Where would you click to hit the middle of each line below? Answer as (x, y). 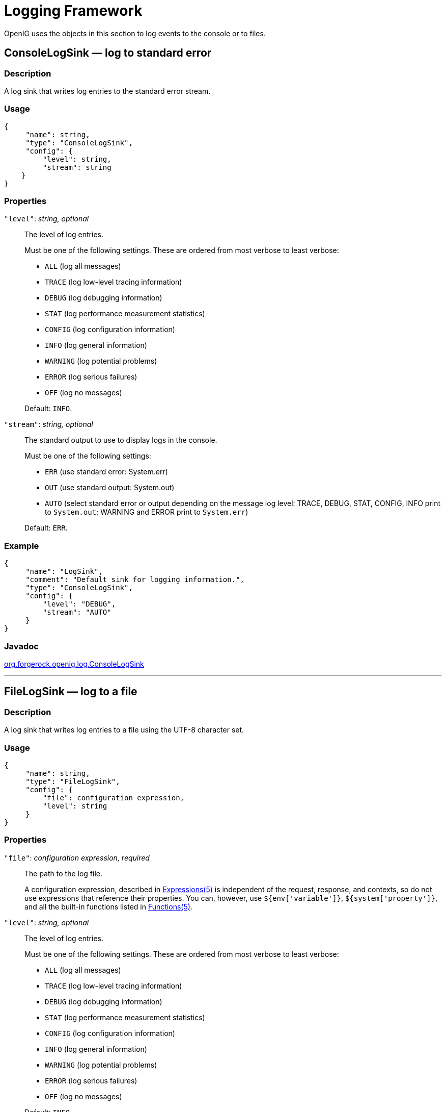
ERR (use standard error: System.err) (106, 472)
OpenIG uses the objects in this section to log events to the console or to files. (135, 33)
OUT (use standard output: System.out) (110, 488)
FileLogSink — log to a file (71, 692)
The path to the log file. (63, 873)
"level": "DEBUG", (79, 604)
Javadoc (21, 646)
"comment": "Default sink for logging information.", (135, 580)
